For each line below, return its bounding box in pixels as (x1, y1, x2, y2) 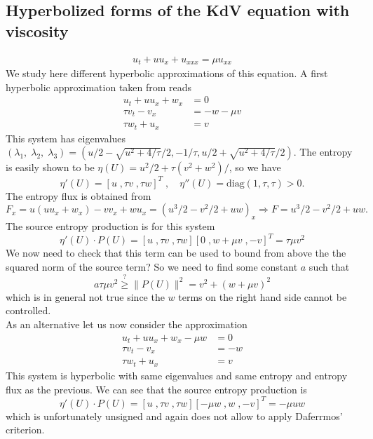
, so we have (229, 160, 281, 175)
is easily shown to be (6, 160, 95, 175)
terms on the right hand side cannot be (178, 289, 347, 304)
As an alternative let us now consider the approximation (6, 316, 247, 331)
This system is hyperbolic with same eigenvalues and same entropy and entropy (6, 367, 348, 382)
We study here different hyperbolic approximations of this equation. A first (6, 66, 328, 81)
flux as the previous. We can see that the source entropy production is (6, 381, 307, 396)
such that (308, 259, 350, 273)
